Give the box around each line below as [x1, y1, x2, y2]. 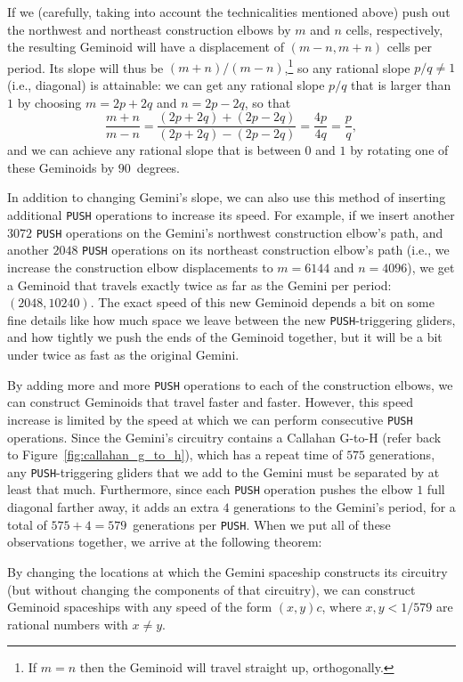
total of [7, 515, 47, 533]
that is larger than [351, 76, 451, 94]
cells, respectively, [345, 20, 443, 38]
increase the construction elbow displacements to [7, 258, 273, 277]
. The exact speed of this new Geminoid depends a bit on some [90, 293, 435, 312]
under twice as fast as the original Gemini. [7, 345, 240, 364]
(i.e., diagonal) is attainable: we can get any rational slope [7, 76, 325, 94]
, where [321, 597, 361, 616]
